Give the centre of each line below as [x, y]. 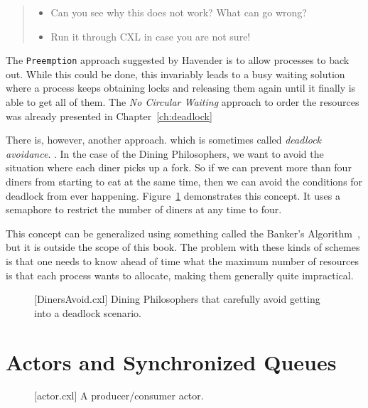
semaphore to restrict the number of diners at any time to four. [144, 209]
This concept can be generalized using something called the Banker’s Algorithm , [183, 233]
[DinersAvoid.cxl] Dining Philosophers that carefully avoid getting [177, 299]
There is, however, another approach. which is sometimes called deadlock [164, 140]
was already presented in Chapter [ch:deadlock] [109, 116]
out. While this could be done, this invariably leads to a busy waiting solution [175, 74]
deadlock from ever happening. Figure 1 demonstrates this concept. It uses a [173, 195]
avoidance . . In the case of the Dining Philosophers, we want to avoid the [165, 153]
